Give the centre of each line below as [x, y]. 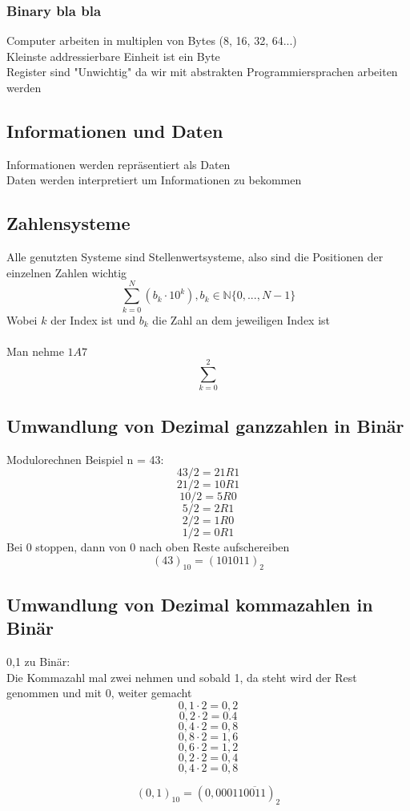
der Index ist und [93, 319]
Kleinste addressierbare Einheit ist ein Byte [113, 56]
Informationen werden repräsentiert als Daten [119, 164]
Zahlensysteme [68, 223]
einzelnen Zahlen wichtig [67, 272]
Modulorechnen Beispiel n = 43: [85, 459]
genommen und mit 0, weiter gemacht [99, 693]
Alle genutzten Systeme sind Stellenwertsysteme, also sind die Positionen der [195, 257]
